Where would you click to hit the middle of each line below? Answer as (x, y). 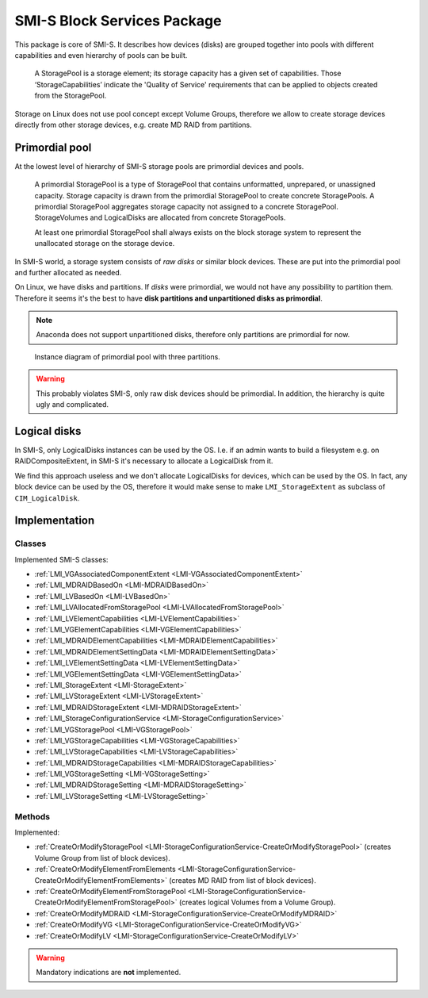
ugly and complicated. (72, 405)
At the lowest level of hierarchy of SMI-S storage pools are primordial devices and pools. (159, 166)
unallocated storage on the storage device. (105, 244)
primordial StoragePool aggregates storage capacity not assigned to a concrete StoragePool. (186, 206)
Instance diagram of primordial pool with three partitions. (128, 356)
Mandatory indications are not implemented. (109, 973)
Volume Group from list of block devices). (102, 858)
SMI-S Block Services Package (118, 21)
